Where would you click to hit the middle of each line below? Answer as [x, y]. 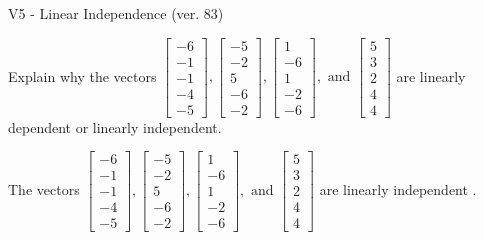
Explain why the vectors [82, 75]
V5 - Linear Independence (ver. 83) [116, 13]
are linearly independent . [398, 188]
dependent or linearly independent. [115, 126]
